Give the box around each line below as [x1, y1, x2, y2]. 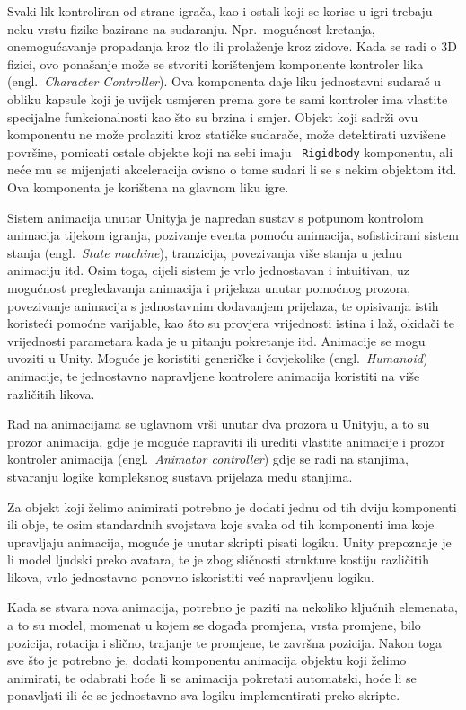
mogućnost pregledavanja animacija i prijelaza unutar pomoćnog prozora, [7, 278, 411, 297]
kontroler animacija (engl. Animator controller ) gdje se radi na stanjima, [7, 449, 409, 468]
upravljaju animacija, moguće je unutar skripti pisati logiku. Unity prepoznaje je [7, 532, 452, 551]
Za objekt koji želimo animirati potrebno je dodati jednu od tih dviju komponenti [7, 497, 457, 516]
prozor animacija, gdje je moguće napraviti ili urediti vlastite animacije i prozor [7, 431, 445, 450]
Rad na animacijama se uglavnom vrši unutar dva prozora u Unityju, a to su [7, 414, 430, 433]
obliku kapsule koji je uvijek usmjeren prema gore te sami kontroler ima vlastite [7, 89, 448, 108]
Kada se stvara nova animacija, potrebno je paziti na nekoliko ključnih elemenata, [7, 598, 458, 617]
